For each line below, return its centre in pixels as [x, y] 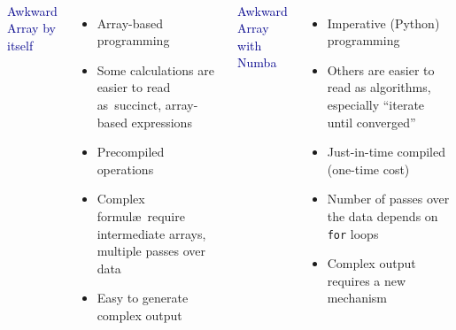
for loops [353, 233]
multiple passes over [151, 251]
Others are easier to [381, 69]
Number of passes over [388, 199]
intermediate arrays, [151, 233]
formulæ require [141, 215]
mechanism [357, 298]
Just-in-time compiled [386, 152]
